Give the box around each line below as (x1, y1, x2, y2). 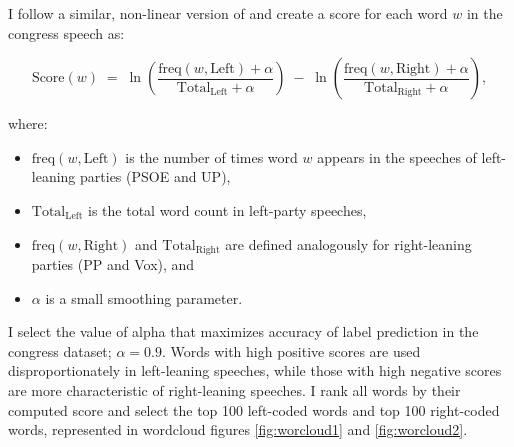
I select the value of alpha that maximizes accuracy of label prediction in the (8, 321, 479, 342)
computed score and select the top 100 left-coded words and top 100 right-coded (8, 399, 500, 420)
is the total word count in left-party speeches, (88, 199, 367, 220)
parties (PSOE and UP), (80, 166, 231, 187)
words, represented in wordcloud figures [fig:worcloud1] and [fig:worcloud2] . (8, 419, 468, 440)
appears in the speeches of (317, 146, 477, 167)
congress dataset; (8, 340, 112, 361)
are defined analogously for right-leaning (225, 233, 472, 254)
